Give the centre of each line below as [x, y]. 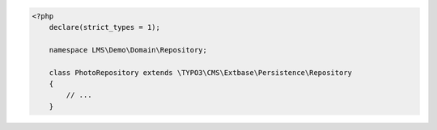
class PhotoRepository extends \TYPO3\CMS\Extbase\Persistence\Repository [200, 72]
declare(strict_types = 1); [105, 27]
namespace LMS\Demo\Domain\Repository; [128, 50]
